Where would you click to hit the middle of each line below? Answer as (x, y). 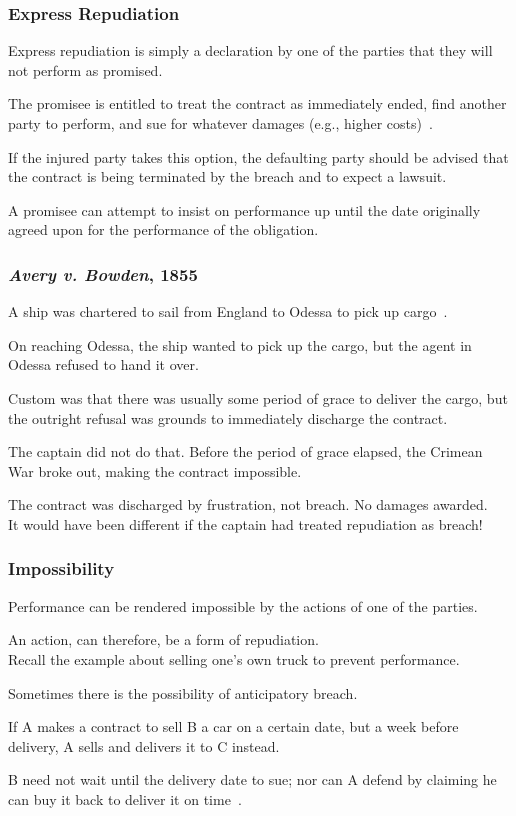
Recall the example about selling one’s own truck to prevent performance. (234, 658)
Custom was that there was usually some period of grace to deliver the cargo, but (258, 397)
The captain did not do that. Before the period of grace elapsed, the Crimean (245, 451)
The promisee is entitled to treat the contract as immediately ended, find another (257, 103)
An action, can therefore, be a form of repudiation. (163, 639)
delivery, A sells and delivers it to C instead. (144, 745)
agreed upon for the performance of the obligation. (163, 229)
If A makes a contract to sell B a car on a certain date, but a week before (233, 726)
